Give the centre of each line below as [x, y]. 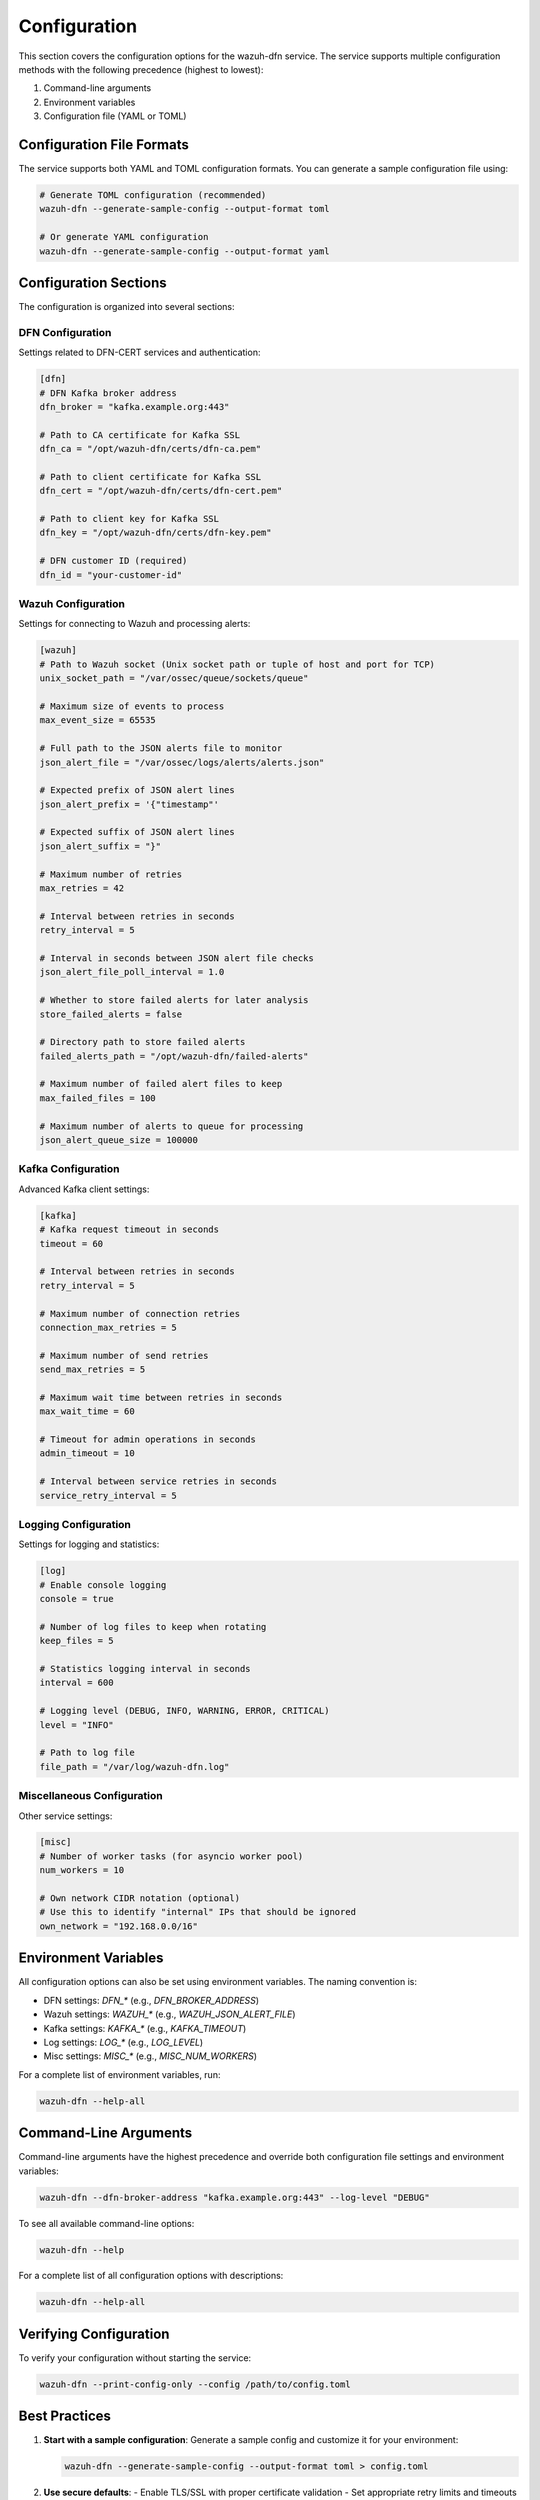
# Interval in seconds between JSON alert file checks [176, 958]
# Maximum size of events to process [132, 706]
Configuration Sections [92, 282]
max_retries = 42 [82, 888]
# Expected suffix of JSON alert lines [137, 832]
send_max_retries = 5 [92, 1369]
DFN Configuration [65, 332]
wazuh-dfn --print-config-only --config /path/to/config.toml [195, 2384]
